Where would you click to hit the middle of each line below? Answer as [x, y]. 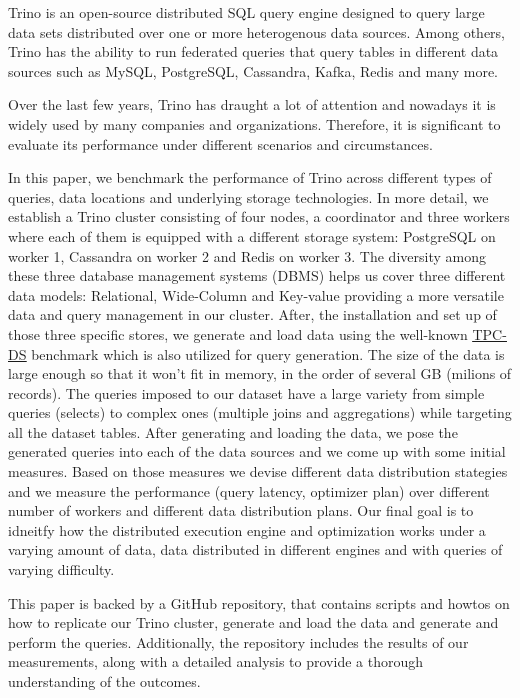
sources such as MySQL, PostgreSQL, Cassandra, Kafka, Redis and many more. [253, 70]
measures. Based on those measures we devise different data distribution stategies [258, 471]
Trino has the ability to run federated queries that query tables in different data [253, 51]
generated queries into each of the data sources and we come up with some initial [257, 451]
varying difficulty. [61, 569]
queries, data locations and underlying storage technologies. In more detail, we [248, 196]
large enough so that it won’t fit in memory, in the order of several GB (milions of [260, 373]
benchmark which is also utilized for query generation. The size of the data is [268, 353]
